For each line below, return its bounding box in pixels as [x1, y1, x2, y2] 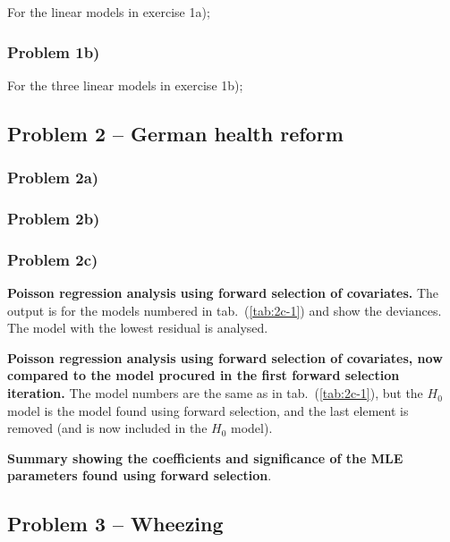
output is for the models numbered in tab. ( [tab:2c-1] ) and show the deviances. [7, 301, 442, 319]
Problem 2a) [7, 166, 99, 189]
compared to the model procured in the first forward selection [7, 366, 400, 385]
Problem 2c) [7, 248, 98, 270]
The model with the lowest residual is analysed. [7, 318, 268, 337]
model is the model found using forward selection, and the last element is [7, 401, 409, 419]
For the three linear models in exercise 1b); [7, 75, 243, 94]
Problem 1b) [7, 40, 100, 63]
